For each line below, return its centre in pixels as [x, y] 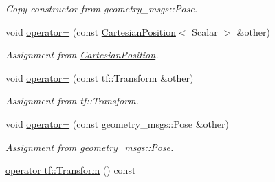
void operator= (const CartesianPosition [91, 31]
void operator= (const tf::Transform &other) [100, 77]
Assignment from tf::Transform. [72, 101]
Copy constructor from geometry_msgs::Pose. [101, 8]
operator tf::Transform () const [71, 170]
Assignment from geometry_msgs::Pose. [90, 147]
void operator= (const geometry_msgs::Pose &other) [117, 123]
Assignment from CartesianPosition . [82, 55]
